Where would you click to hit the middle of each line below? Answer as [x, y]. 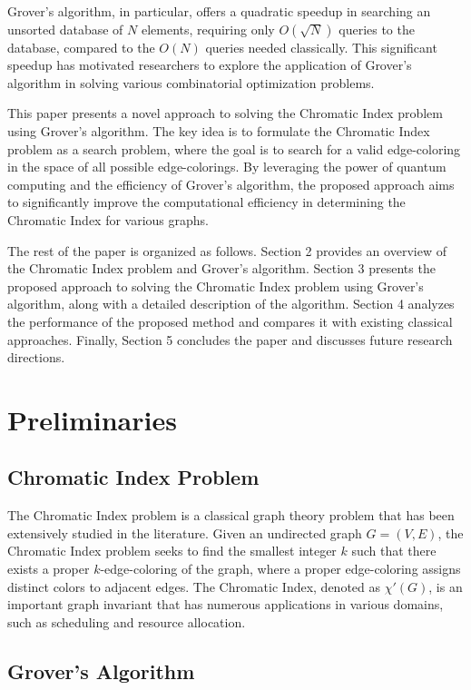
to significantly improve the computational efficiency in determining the [206, 202]
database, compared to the [81, 47]
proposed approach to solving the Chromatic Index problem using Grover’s [216, 286]
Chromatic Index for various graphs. [108, 219]
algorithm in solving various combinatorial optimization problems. [191, 82]
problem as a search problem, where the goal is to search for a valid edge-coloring [234, 148]
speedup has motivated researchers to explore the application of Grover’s [210, 65]
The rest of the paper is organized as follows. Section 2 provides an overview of [227, 250]
